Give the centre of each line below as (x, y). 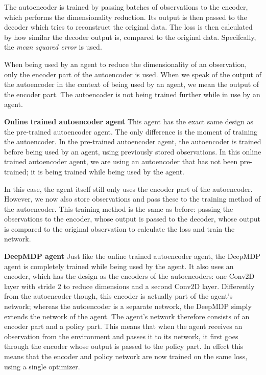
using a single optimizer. (42, 366)
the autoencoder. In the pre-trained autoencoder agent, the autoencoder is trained (133, 141)
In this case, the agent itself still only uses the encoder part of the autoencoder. (128, 189)
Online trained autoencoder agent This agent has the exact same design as (129, 121)
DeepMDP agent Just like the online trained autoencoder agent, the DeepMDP (132, 256)
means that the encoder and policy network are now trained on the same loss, (126, 356)
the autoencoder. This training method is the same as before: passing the (119, 208)
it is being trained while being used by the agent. (107, 171)
